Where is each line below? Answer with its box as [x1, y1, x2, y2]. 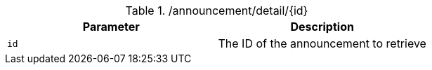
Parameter [82, 20, 140, 34]
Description [290, 20, 354, 34]
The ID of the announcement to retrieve [218, 36, 426, 50]
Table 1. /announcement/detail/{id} [125, 3, 308, 17]
